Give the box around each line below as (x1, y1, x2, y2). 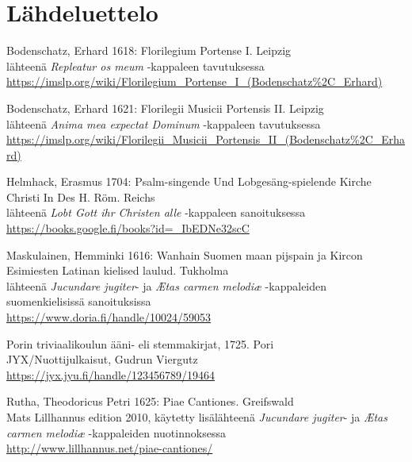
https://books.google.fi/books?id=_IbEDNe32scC (6, 220, 250, 237)
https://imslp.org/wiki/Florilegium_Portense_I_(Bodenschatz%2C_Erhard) (6, 73, 383, 90)
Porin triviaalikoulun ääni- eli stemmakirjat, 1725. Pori (6, 335, 274, 352)
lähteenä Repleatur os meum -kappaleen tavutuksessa (6, 57, 265, 74)
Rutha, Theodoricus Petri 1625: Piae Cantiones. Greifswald (6, 393, 294, 410)
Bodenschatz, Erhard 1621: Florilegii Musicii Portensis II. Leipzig (6, 99, 324, 116)
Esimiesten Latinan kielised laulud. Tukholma (6, 262, 229, 279)
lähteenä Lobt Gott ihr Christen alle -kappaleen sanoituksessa (6, 204, 306, 221)
